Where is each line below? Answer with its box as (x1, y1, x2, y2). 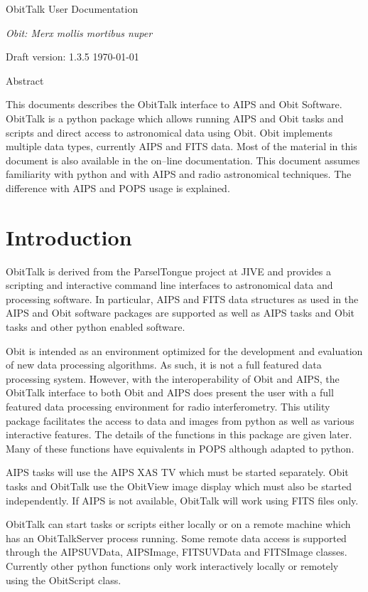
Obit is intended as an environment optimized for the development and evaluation (6, 343, 363, 358)
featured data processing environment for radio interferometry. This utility (6, 399, 330, 413)
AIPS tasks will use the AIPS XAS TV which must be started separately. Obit (6, 465, 349, 480)
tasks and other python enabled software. (6, 319, 185, 334)
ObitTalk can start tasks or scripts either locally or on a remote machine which (6, 517, 351, 532)
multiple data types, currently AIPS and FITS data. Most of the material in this (6, 139, 357, 154)
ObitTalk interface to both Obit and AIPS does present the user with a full (6, 385, 334, 400)
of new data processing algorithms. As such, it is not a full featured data (6, 357, 322, 372)
